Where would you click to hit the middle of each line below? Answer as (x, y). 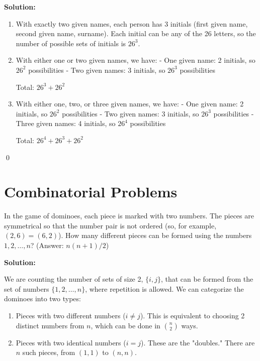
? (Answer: (47, 245)
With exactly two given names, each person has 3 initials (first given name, (132, 23)
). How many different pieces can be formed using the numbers (155, 235)
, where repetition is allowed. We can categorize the (164, 288)
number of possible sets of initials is (71, 43)
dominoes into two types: (42, 298)
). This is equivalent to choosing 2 (192, 315)
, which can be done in (125, 325)
